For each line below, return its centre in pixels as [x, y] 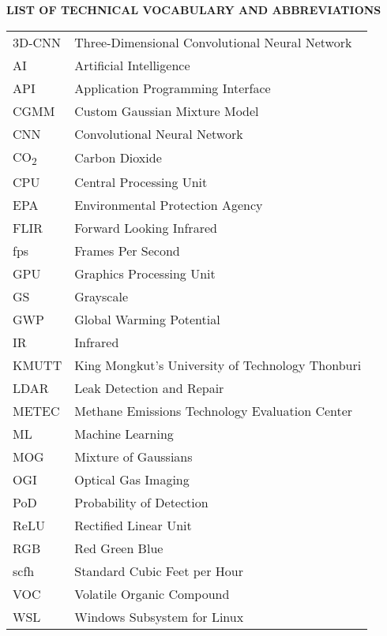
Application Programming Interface [173, 88]
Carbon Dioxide [118, 158]
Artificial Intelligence [132, 65]
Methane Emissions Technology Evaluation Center [214, 410]
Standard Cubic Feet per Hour [159, 571]
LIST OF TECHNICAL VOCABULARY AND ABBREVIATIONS [194, 9]
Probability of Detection [141, 502]
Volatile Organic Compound [152, 593]
